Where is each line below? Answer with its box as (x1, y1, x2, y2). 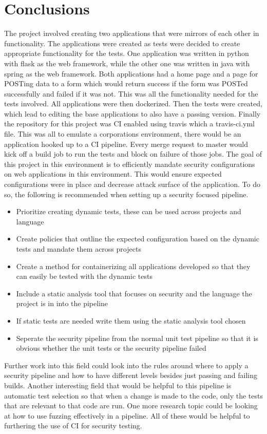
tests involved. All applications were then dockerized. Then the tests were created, (4, 98, 262, 109)
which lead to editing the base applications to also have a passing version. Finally (4, 108, 261, 119)
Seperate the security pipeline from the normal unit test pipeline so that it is (16, 332, 258, 343)
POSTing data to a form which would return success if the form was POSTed (4, 78, 248, 89)
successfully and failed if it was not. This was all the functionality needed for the (4, 88, 258, 99)
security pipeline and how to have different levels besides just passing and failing (4, 370, 257, 381)
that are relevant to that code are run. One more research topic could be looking (4, 400, 258, 411)
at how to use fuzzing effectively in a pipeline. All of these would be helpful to (4, 410, 250, 421)
